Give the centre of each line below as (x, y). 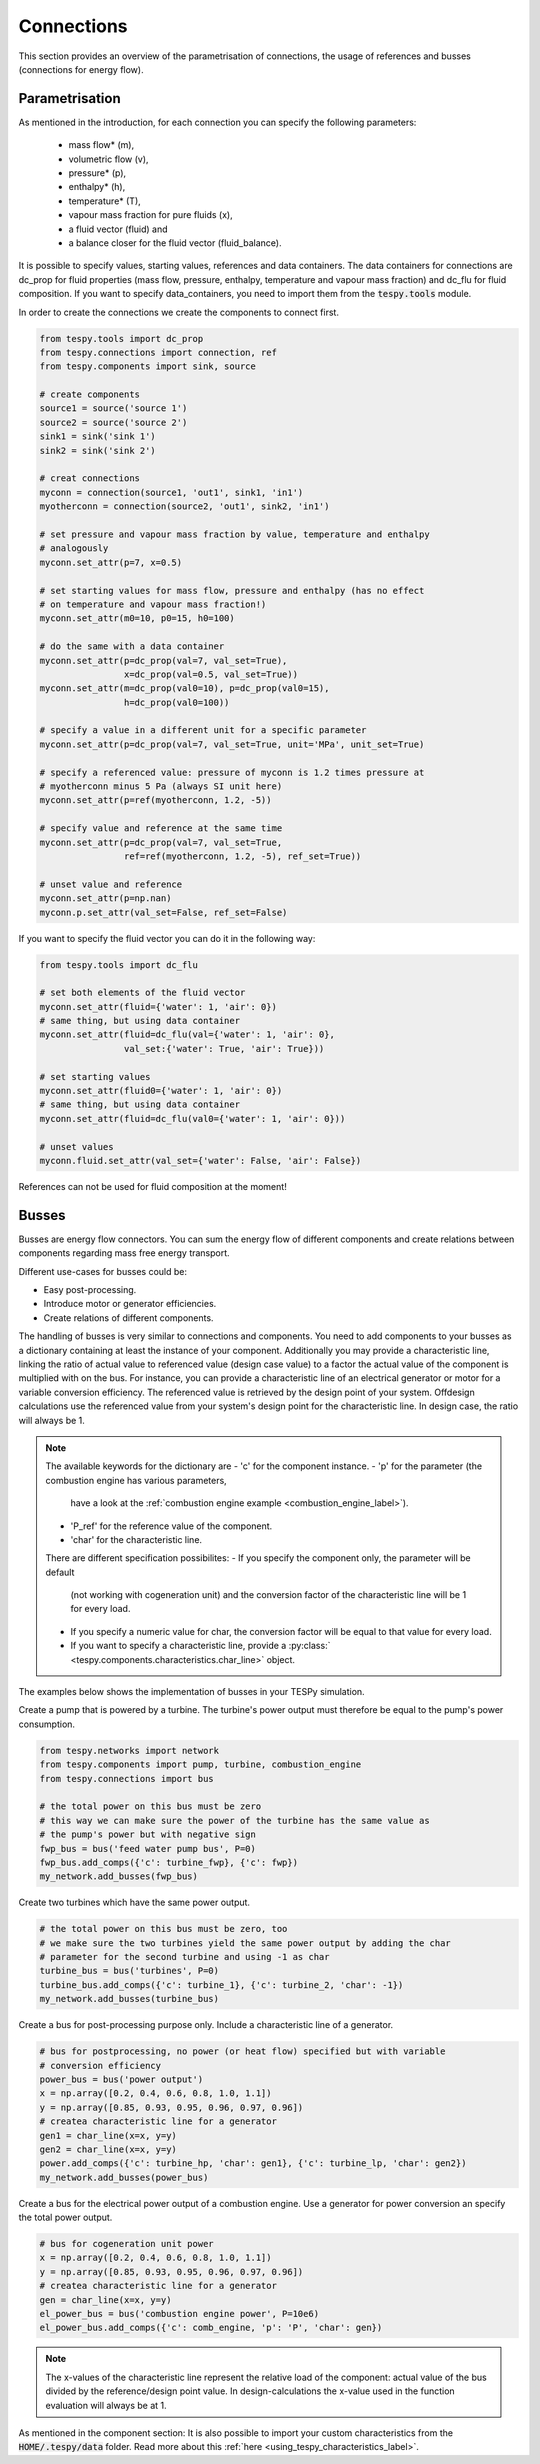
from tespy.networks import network (129, 1750)
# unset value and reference (111, 884)
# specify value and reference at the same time (161, 828)
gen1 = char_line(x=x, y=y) (108, 2135)
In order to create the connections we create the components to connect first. (179, 312)
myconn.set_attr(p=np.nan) (105, 898)
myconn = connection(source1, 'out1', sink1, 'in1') (171, 492)
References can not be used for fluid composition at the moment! (152, 1186)
